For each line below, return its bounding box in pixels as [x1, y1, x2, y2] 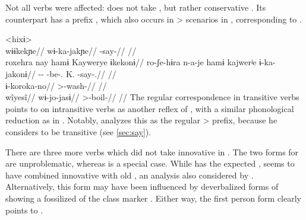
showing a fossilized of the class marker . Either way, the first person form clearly [5, 192, 301, 204]
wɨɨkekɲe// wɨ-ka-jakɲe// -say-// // [5, 44, 137, 56]
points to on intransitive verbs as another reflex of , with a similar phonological [5, 102, 294, 114]
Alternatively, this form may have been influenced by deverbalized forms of [5, 180, 279, 193]
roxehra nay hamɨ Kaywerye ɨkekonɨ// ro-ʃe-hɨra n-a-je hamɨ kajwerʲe [5, 56, 257, 68]
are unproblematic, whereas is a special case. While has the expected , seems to [5, 157, 295, 170]
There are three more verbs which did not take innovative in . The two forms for [5, 145, 299, 158]
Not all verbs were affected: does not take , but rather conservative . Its [5, 1, 266, 13]
